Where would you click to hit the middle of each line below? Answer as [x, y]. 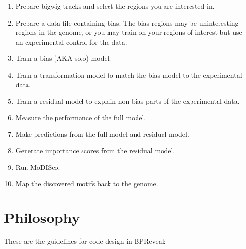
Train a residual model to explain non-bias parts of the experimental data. [127, 101]
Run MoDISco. [38, 167]
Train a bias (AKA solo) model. [63, 58]
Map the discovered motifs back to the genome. [87, 183]
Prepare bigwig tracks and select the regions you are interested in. [115, 6]
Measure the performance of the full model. [81, 117]
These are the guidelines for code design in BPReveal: [85, 240]
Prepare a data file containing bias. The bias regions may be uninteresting [127, 22]
